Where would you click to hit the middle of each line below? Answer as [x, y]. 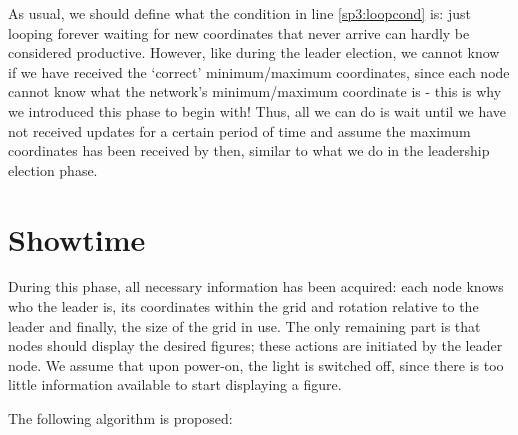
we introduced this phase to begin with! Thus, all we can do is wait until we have [257, 110]
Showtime [77, 238]
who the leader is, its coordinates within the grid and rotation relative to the [243, 306]
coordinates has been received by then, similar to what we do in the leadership [249, 150]
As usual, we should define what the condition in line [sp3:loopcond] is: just [239, 13]
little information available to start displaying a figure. [175, 384]
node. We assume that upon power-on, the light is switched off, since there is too [256, 364]
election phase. [53, 169]
